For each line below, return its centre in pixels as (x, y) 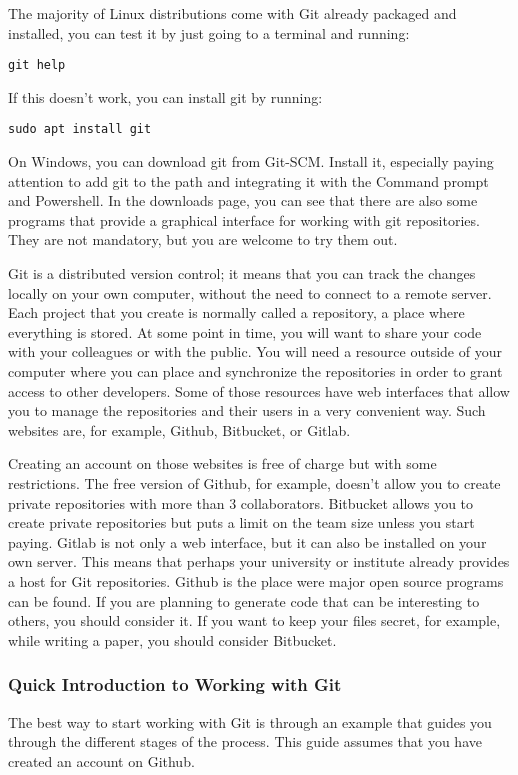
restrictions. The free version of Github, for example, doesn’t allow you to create (254, 483)
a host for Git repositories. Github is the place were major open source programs (256, 580)
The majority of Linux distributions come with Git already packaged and (232, 13)
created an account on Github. (101, 760)
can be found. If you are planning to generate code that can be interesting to (244, 600)
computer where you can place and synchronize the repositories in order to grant (255, 371)
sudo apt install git (80, 129)
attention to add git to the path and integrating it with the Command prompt (248, 180)
